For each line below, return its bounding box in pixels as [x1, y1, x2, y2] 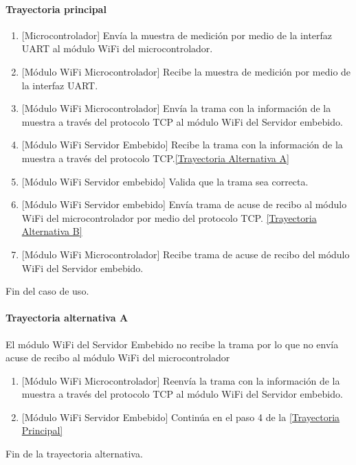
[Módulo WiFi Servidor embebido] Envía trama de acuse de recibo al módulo [21, 197, 347, 212]
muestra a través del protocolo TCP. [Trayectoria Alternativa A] [21, 150, 289, 165]
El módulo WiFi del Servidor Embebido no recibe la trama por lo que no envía [5, 337, 339, 351]
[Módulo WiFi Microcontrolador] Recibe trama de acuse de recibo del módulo [21, 247, 350, 261]
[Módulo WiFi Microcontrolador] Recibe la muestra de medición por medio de [21, 64, 351, 78]
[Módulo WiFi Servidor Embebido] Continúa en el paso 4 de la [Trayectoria [21, 409, 340, 424]
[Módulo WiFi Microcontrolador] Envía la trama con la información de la [21, 101, 331, 115]
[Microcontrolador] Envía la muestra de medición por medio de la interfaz [21, 27, 333, 42]
